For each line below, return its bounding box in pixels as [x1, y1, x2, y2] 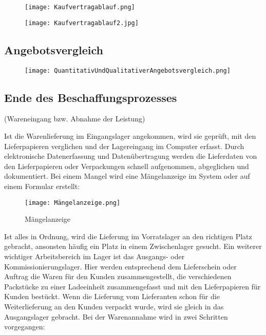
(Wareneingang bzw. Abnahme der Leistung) [4, 113, 145, 124]
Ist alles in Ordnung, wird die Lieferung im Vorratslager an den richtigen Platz [4, 231, 252, 241]
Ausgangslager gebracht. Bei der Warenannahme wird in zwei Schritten [4, 311, 228, 322]
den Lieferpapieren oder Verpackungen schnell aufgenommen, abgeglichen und [4, 160, 249, 171]
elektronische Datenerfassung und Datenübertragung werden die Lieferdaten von [4, 151, 257, 161]
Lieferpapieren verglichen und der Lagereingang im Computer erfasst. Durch [4, 140, 244, 151]
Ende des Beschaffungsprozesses [4, 89, 177, 105]
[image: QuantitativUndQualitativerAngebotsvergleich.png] [25, 67, 231, 74]
